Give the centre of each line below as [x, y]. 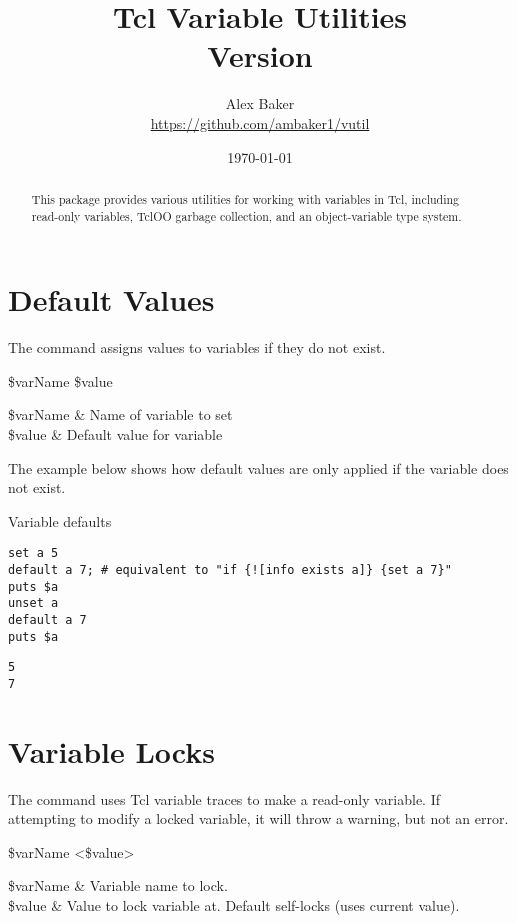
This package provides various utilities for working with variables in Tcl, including [245, 198]
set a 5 [33, 553]
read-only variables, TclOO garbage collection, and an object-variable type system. [246, 215]
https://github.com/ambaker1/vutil [260, 122]
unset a [33, 603]
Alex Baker [260, 103]
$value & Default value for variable [115, 433]
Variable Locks [111, 750]
